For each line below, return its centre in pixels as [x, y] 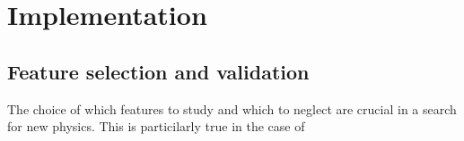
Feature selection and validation [158, 71]
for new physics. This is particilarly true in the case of [156, 126]
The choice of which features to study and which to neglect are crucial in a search [232, 108]
